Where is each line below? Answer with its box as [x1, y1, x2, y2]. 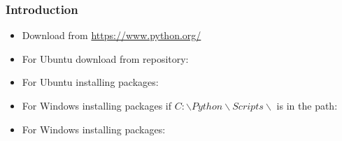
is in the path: [276, 98, 338, 112]
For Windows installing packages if [22, 98, 172, 112]
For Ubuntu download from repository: [22, 51, 189, 66]
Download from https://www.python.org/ [22, 28, 201, 43]
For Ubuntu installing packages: [22, 75, 159, 89]
